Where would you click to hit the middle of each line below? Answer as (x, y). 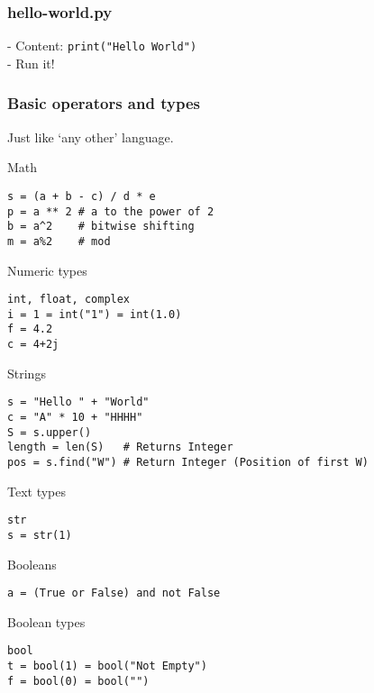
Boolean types (46, 621)
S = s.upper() (50, 432)
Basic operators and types (104, 103)
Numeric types (47, 270)
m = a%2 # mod (59, 241)
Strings (27, 373)
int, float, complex (69, 300)
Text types (37, 491)
